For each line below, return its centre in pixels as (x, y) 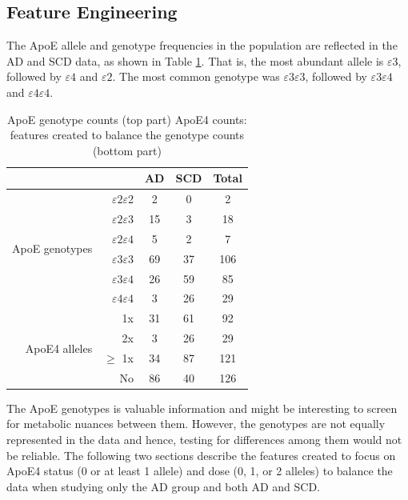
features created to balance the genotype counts (127, 135)
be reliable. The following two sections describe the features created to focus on (201, 455)
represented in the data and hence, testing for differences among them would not (204, 440)
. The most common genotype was (196, 76)
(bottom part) (127, 150)
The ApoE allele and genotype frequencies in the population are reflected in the (202, 45)
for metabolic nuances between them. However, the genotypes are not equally (196, 424)
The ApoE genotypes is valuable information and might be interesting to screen (202, 408)
